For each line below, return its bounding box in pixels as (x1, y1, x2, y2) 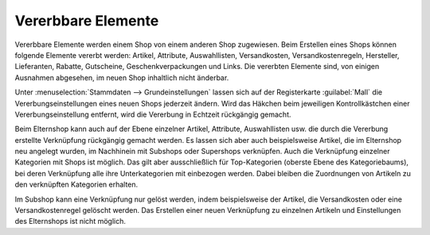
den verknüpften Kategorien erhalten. (14, 179, 139, 190)
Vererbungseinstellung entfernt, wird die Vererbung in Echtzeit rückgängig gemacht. (14, 110, 291, 119)
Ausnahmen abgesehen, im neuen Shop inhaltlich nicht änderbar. (14, 72, 229, 83)
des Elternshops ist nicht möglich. (14, 217, 127, 226)
